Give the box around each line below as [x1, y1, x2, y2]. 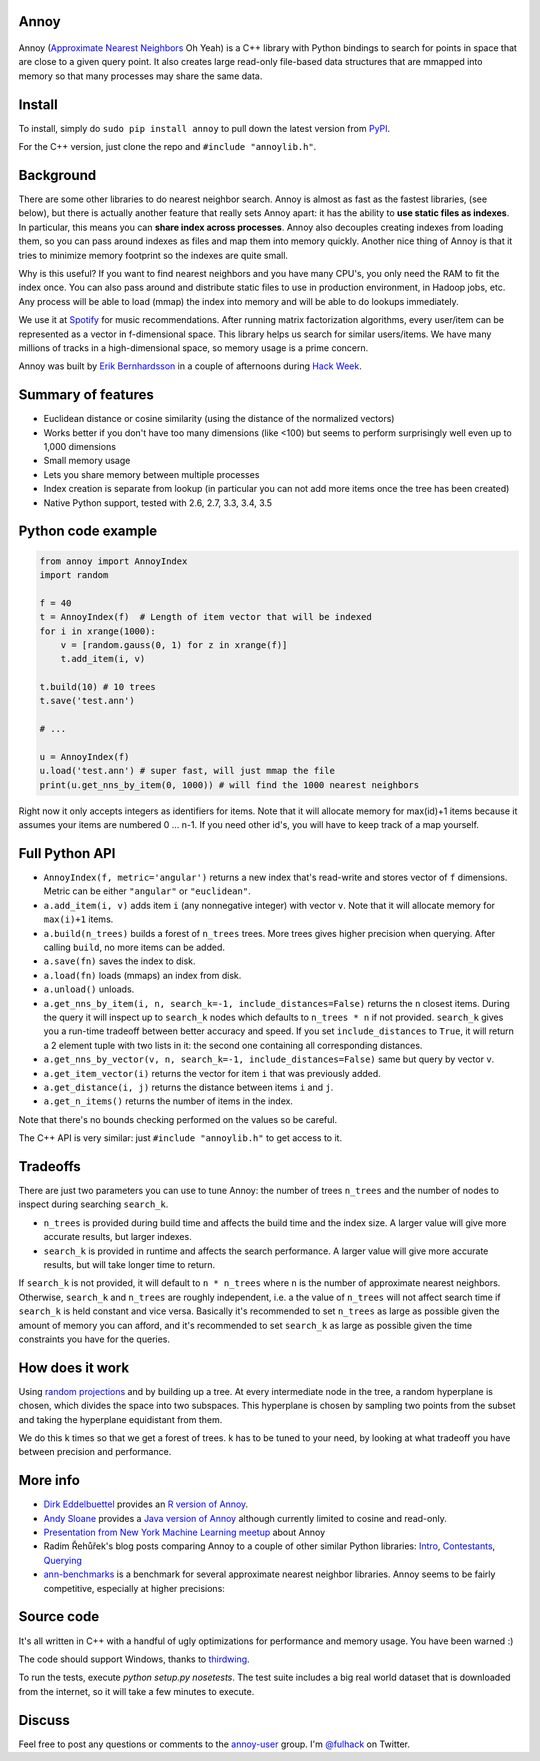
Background [18, 166, 97, 184]
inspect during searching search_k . [18, 1198, 169, 1210]
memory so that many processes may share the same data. [18, 70, 263, 82]
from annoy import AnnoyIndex [39, 555, 188, 567]
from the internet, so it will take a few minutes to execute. [18, 1685, 255, 1697]
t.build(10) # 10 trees [39, 681, 157, 693]
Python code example [18, 523, 158, 540]
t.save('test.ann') [39, 695, 135, 707]
